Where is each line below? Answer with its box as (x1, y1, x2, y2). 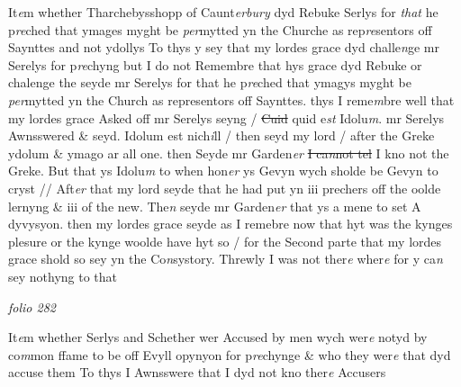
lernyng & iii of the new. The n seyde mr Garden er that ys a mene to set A (8, 196, 421, 215)
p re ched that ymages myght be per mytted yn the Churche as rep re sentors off (8, 20, 432, 39)
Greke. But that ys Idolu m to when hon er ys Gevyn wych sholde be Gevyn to (8, 161, 438, 180)
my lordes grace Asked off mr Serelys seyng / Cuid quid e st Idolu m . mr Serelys (8, 108, 445, 127)
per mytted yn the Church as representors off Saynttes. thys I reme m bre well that (8, 90, 455, 109)
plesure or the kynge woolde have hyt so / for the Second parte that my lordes (8, 231, 442, 250)
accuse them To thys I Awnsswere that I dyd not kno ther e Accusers (8, 363, 386, 382)
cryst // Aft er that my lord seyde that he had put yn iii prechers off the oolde (8, 178, 441, 197)
